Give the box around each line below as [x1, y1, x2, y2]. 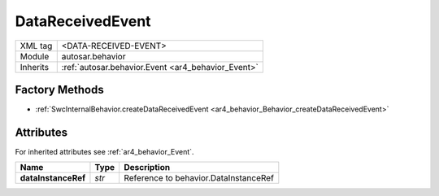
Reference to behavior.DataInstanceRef [123, 172, 274, 184]
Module [20, 50, 50, 62]
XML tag [20, 40, 53, 51]
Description [123, 162, 171, 173]
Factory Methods [15, 82, 105, 97]
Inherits [20, 61, 49, 72]
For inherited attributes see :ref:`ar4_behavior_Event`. [15, 146, 194, 156]
